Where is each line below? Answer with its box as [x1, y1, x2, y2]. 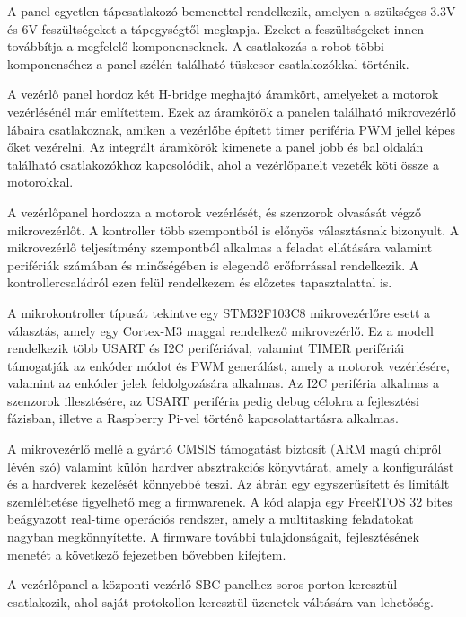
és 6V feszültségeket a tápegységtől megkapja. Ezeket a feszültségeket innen [7, 19, 425, 38]
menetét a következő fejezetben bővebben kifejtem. [7, 544, 286, 563]
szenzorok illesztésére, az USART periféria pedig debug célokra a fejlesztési [7, 391, 419, 410]
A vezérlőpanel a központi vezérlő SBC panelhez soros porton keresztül [7, 575, 398, 594]
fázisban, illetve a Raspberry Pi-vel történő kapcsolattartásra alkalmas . [7, 409, 399, 427]
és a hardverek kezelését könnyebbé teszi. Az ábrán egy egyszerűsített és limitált [7, 474, 450, 493]
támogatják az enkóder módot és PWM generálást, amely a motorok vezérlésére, [7, 356, 450, 375]
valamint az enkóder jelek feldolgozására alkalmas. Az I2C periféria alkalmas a [7, 374, 440, 392]
